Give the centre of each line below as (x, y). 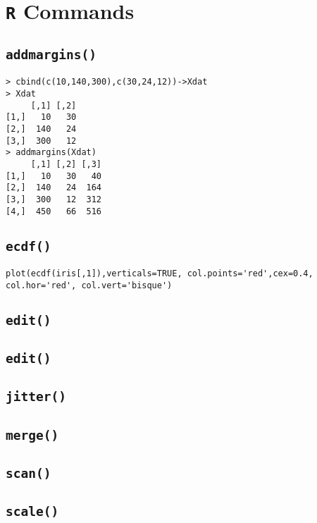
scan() (29, 474)
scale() (32, 512)
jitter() (36, 397)
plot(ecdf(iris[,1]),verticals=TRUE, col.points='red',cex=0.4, (160, 273)
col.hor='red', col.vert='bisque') (89, 285)
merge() (32, 435)
